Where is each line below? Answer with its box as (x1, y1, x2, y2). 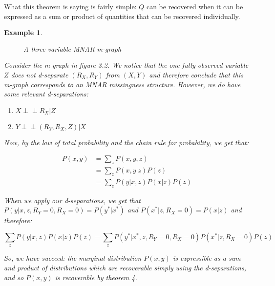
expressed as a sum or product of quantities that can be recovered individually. (4, 11, 240, 21)
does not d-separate (11, 69, 68, 79)
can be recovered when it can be (146, 1, 243, 11)
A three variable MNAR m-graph (23, 43, 122, 54)
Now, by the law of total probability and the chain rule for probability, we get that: (4, 137, 249, 147)
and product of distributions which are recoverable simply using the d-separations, (4, 263, 246, 272)
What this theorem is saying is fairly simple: (4, 1, 137, 11)
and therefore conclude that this (149, 69, 243, 79)
